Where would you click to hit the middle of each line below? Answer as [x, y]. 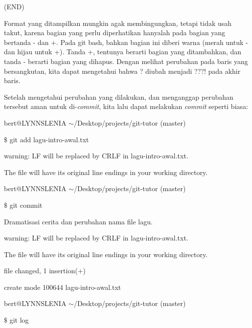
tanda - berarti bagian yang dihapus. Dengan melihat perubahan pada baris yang [126, 61]
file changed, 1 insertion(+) [45, 271]
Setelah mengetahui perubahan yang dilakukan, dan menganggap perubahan [119, 97]
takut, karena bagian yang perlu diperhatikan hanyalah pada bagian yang [115, 33]
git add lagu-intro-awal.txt [49, 139]
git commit [26, 205]
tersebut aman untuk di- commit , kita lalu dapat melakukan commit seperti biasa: [126, 106]
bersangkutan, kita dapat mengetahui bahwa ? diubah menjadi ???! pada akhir [122, 71]
